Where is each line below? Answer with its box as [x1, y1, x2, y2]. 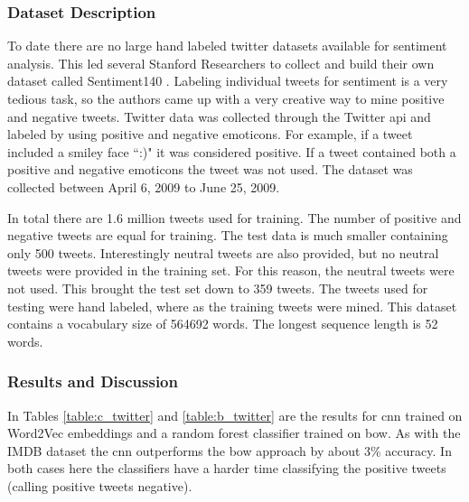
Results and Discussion [7, 370, 178, 393]
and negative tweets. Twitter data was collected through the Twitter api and [7, 107, 431, 125]
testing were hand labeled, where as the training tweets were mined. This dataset [7, 296, 457, 315]
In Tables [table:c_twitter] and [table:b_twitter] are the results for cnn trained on [7, 405, 463, 424]
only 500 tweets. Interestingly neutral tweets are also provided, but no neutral [7, 243, 439, 262]
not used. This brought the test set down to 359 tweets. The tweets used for [7, 278, 428, 297]
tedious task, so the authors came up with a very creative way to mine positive [7, 89, 445, 107]
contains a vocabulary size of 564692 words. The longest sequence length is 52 [7, 314, 438, 333]
